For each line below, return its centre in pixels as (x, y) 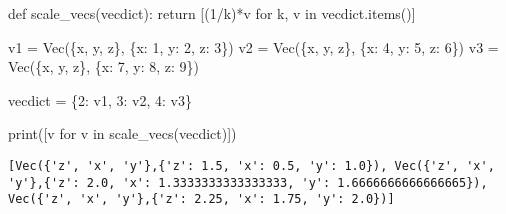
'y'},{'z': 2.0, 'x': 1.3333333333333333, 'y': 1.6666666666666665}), (248, 182)
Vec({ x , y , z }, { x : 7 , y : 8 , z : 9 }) (104, 66)
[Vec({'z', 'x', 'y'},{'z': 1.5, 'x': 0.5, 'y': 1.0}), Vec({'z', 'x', (251, 165)
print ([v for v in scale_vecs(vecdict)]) (122, 133)
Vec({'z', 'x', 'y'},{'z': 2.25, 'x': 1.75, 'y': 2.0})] (201, 199)
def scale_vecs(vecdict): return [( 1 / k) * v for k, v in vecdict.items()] (212, 13)
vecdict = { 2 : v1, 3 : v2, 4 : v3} (100, 99)
